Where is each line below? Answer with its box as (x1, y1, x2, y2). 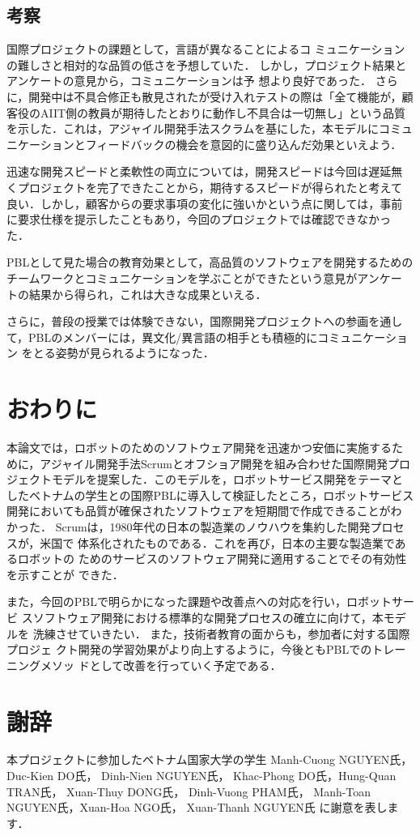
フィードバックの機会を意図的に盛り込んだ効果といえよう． (85, 135, 402, 152)
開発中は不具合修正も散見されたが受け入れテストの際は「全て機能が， (28, 87, 402, 104)
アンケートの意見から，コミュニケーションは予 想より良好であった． (6, 72, 371, 89)
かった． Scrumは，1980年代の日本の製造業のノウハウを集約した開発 (6, 518, 371, 535)
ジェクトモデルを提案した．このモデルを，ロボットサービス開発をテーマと (6, 471, 403, 488)
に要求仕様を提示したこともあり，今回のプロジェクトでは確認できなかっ (6, 211, 392, 228)
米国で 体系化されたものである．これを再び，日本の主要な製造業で (40, 534, 395, 551)
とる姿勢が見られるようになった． (32, 344, 214, 361)
